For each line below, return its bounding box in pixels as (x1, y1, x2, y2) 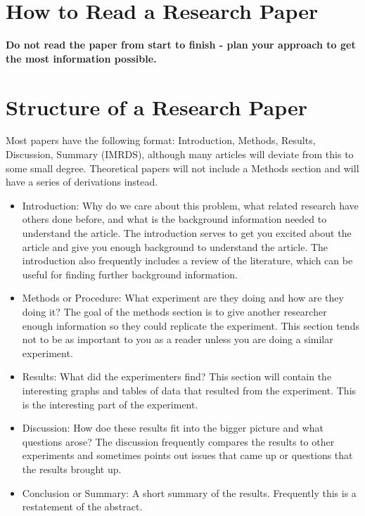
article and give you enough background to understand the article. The (22, 239, 328, 254)
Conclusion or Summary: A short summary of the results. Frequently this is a (22, 485, 357, 500)
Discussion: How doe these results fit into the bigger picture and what (22, 420, 324, 435)
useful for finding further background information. (22, 266, 238, 281)
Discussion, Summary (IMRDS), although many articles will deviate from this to (6, 147, 354, 162)
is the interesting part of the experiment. (22, 396, 198, 411)
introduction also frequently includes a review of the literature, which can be (22, 253, 353, 268)
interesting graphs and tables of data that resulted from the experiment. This (22, 382, 357, 397)
